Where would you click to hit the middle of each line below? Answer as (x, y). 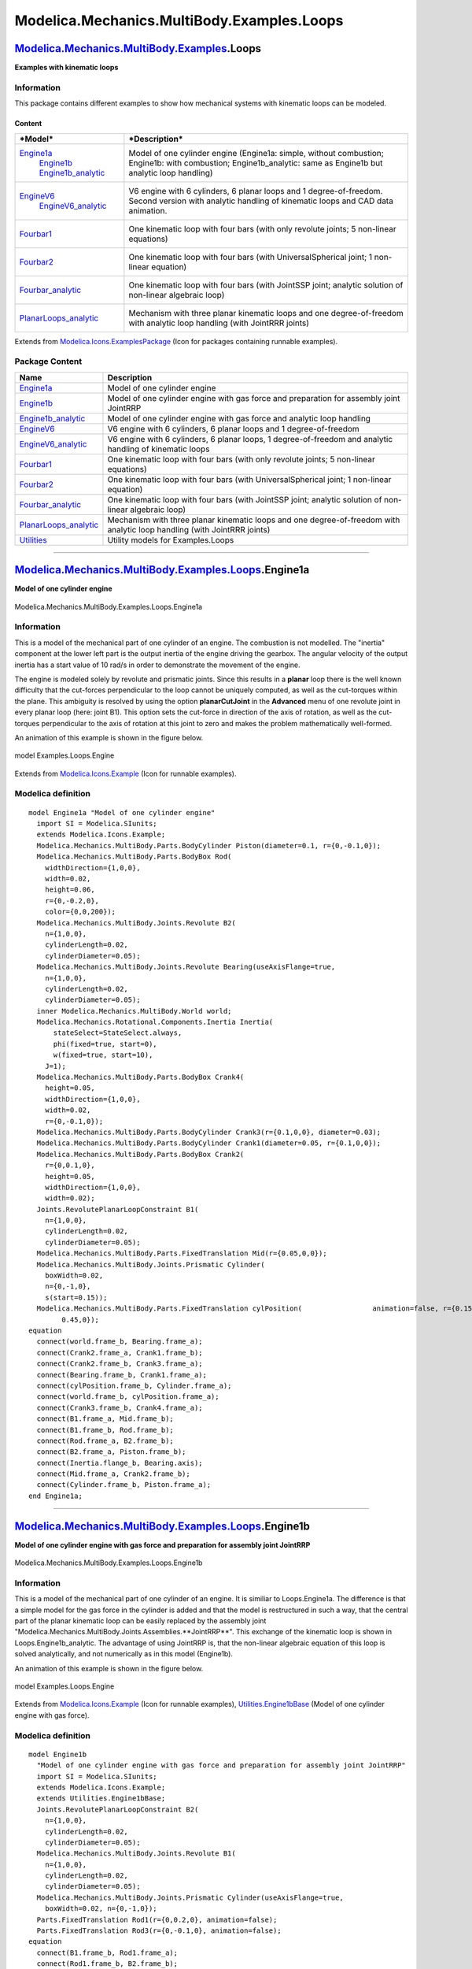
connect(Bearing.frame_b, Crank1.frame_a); (122, 1375)
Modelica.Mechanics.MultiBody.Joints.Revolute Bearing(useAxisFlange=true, (186, 967)
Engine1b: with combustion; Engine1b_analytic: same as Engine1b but (256, 163)
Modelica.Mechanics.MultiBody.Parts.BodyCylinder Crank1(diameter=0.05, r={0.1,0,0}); (209, 1143)
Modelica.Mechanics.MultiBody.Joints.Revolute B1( (136, 1854)
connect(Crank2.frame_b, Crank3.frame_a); (120, 1364)
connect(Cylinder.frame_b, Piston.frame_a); (124, 1485)
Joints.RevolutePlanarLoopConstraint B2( (118, 1809)
